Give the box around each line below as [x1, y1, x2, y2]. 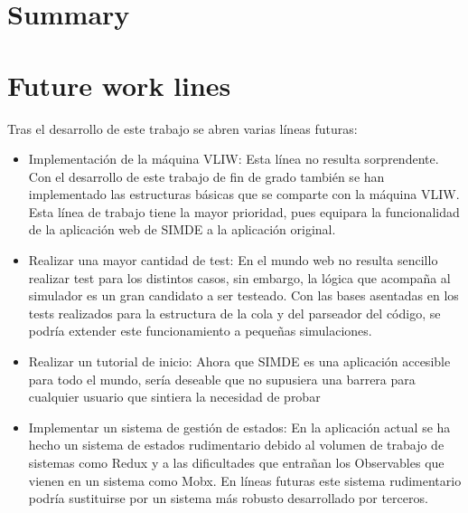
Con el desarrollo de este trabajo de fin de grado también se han [28, 166, 385, 185]
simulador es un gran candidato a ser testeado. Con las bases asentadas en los [28, 286, 459, 305]
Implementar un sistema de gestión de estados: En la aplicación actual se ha [28, 417, 451, 436]
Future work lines [7, 66, 231, 103]
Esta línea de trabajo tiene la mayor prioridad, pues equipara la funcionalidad [28, 202, 460, 221]
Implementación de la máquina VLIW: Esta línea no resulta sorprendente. [28, 149, 439, 168]
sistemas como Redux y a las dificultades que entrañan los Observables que [28, 453, 445, 471]
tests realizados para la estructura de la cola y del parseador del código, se [28, 303, 441, 322]
